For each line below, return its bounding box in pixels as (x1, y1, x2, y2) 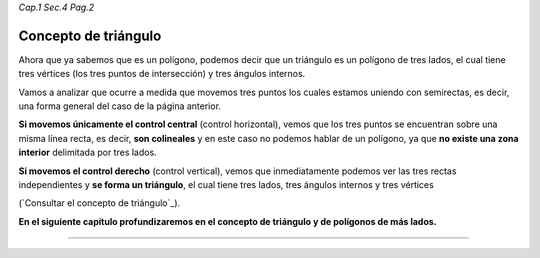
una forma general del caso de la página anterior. (18, 100, 222, 112)
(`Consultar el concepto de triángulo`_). (18, 197, 181, 209)
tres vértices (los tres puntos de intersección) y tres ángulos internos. (18, 68, 306, 80)
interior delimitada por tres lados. (18, 146, 157, 159)
